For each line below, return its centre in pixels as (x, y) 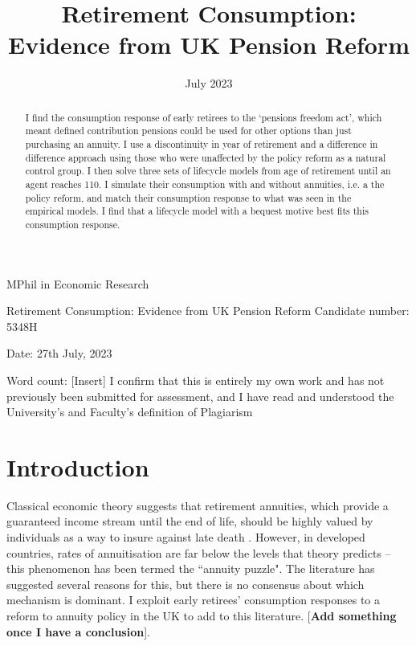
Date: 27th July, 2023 (59, 353)
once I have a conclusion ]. (78, 631)
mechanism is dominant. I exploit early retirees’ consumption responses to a (193, 600)
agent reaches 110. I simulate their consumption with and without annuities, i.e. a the (205, 184)
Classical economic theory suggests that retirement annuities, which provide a (198, 505)
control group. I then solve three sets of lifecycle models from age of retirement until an (208, 171)
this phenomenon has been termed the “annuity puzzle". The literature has (191, 568)
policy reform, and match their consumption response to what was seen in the (188, 197)
